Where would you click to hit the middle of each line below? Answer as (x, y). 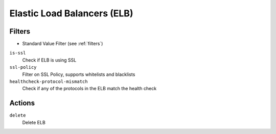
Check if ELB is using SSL (49, 60)
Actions (22, 103)
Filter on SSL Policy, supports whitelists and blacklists (79, 74)
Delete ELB (34, 122)
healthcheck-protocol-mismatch (49, 82)
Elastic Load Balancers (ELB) (71, 13)
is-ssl (18, 53)
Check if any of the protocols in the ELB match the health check (89, 89)
